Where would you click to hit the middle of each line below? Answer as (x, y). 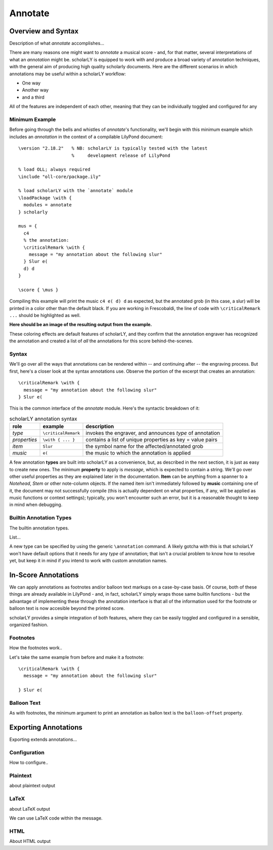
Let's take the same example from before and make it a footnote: (77, 657)
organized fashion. (29, 625)
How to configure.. (29, 763)
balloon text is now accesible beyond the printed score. (67, 608)
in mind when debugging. (36, 505)
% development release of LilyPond (121, 155)
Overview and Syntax (44, 31)
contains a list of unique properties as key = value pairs (151, 440)
